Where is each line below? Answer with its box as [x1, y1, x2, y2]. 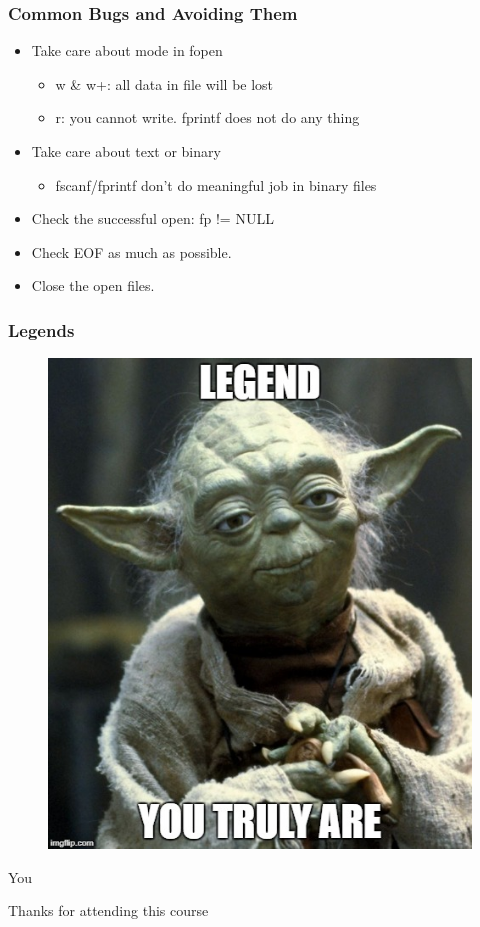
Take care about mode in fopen [31, 40, 223, 61]
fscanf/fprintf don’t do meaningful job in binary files [55, 174, 377, 195]
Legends [8, 317, 75, 342]
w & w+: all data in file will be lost [55, 73, 274, 94]
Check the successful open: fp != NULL [31, 208, 274, 229]
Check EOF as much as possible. [31, 241, 232, 262]
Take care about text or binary [31, 141, 221, 161]
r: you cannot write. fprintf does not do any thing [55, 107, 360, 128]
